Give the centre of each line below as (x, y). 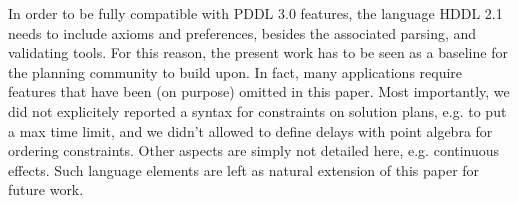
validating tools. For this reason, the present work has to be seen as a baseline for (258, 52)
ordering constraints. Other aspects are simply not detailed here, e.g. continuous (254, 150)
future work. (46, 189)
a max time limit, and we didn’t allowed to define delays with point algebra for (250, 130)
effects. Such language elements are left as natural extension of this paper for (244, 169)
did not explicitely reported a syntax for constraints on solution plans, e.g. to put (257, 110)
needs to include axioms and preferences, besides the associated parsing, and (242, 32)
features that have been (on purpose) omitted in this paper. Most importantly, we (259, 91)
